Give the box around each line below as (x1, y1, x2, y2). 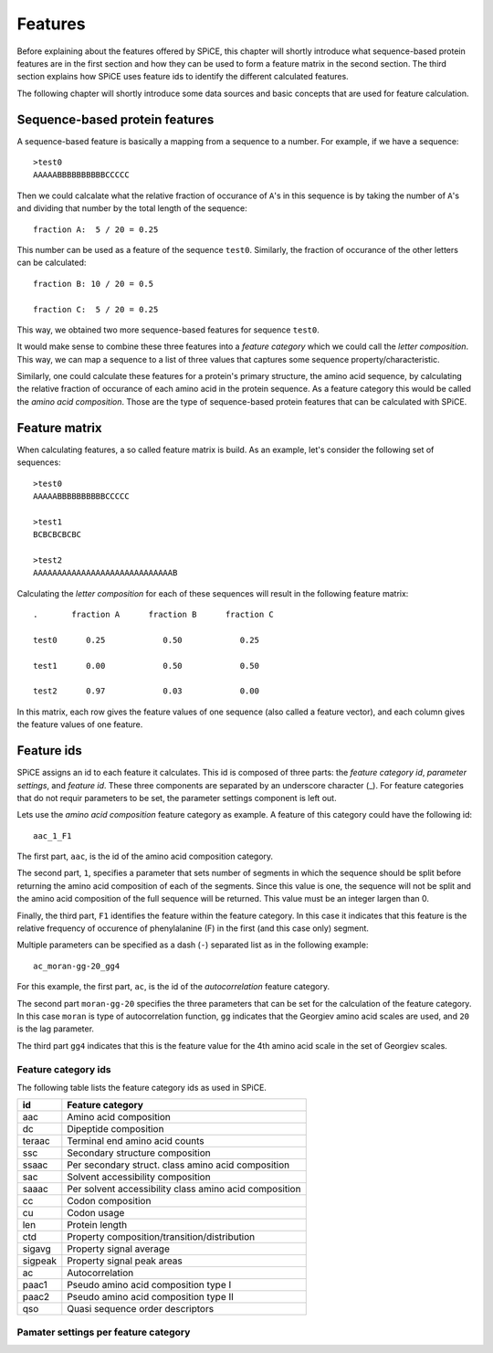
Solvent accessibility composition (67, 1170, 211, 1183)
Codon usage (67, 1207, 125, 1220)
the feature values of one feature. (16, 719, 143, 730)
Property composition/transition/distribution (67, 1231, 256, 1243)
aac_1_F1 (33, 830, 72, 840)
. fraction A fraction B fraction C (33, 609, 274, 620)
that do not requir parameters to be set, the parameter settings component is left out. (16, 792, 337, 803)
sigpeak (22, 1254, 57, 1267)
